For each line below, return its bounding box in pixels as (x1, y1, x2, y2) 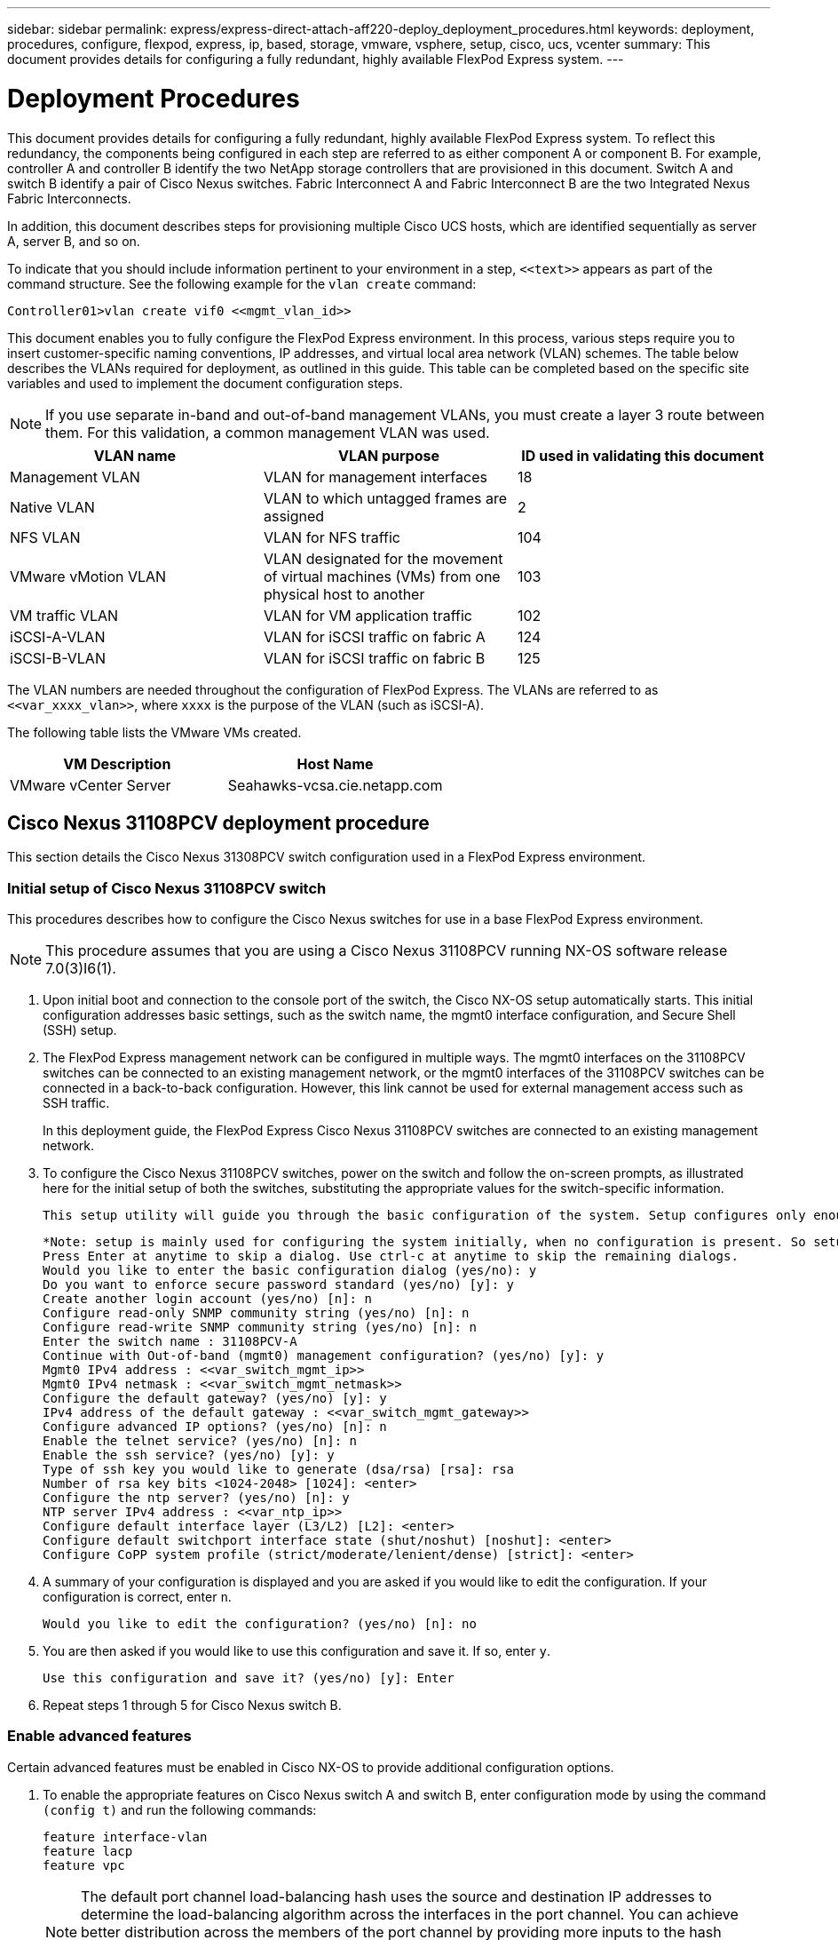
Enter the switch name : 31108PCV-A (43, 1334, 297, 1349)
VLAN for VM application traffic (263, 606, 472, 624)
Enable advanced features (7, 1727, 192, 1745)
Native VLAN (10, 497, 95, 516)
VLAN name (93, 446, 177, 465)
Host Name (296, 754, 374, 773)
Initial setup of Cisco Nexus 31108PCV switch (7, 879, 327, 897)
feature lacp (43, 1843, 133, 1858)
